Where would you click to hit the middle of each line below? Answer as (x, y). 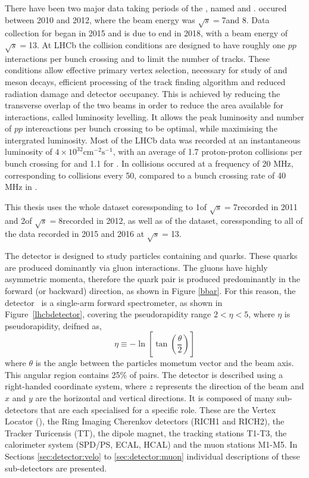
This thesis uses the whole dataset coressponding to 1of (106, 206)
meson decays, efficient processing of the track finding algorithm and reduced (145, 81)
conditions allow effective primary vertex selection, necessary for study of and (146, 70)
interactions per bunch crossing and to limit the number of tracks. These (138, 58)
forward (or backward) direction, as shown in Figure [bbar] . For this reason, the (150, 290)
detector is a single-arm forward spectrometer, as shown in (114, 302)
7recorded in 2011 (265, 206)
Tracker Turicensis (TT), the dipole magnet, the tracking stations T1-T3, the (146, 432)
